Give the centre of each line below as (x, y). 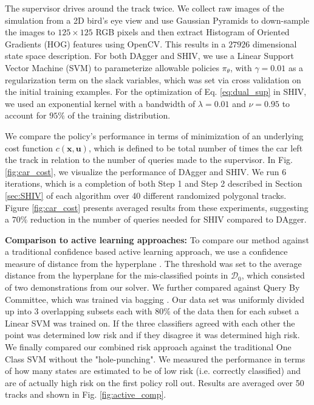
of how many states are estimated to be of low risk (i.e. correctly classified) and (153, 371)
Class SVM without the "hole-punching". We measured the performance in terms (155, 358)
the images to (30, 32)
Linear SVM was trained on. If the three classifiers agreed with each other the (150, 323)
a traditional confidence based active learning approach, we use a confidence (146, 251)
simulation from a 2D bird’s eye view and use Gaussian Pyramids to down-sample (157, 20)
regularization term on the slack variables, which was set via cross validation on (153, 79)
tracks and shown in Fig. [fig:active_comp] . (86, 394)
